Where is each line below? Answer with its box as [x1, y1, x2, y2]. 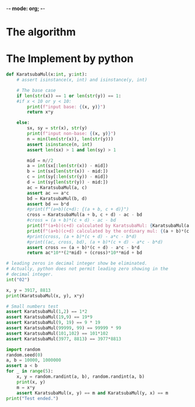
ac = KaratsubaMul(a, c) [27, 184, 88, 191]
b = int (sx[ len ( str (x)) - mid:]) [27, 168, 109, 174]
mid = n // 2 [27, 157, 54, 163]
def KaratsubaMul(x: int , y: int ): [6, 71, 88, 78]
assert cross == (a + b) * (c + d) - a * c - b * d [27, 244, 140, 250]
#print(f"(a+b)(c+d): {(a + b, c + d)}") [27, 206, 130, 212]
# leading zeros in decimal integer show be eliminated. [6, 260, 148, 267]
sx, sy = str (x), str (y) [27, 125, 88, 131]
